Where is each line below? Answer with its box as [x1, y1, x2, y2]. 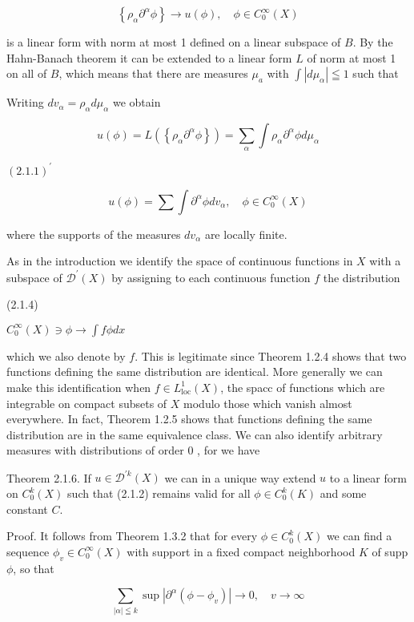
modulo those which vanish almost [183, 394, 352, 411]
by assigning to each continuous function [111, 269, 311, 285]
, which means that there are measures [58, 65, 248, 82]
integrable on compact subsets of [6, 394, 167, 411]
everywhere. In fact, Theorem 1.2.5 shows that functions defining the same [6, 410, 372, 427]
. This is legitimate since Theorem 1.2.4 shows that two [135, 347, 407, 364]
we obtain [112, 94, 161, 111]
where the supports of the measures [6, 225, 181, 242]
